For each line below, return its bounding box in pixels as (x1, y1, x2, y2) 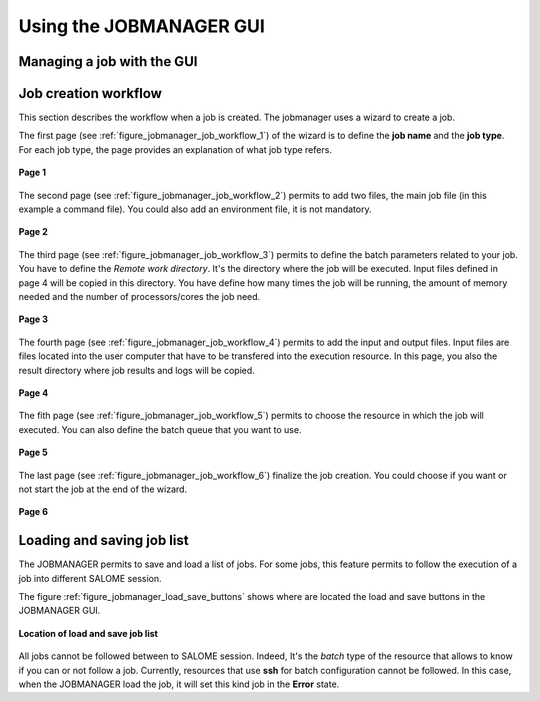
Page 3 (18, 313, 49, 325)
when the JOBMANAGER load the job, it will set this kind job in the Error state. (18, 678, 340, 690)
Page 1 (18, 166, 47, 179)
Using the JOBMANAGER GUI (18, 15, 265, 37)
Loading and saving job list (18, 532, 189, 549)
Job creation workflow (18, 85, 162, 102)
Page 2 (18, 226, 49, 238)
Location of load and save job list (18, 627, 159, 639)
